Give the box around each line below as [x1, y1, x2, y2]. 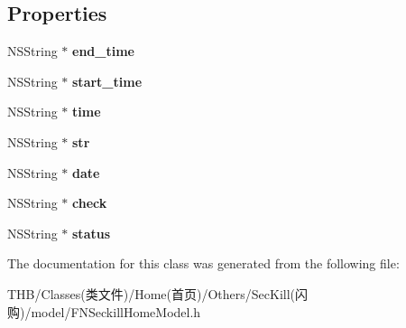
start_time [72, 71, 143, 90]
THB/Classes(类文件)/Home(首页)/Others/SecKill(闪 [7, 284, 309, 303]
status [72, 223, 111, 242]
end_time [72, 42, 134, 61]
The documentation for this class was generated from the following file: [7, 254, 400, 273]
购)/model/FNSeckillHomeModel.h [7, 302, 201, 321]
